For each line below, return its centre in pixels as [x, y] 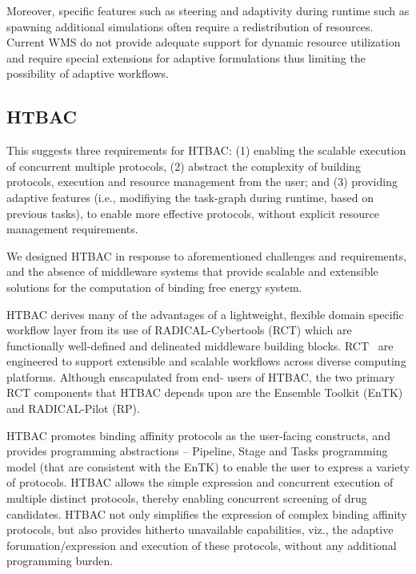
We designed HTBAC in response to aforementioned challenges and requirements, [207, 255]
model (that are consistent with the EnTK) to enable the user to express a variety [208, 466]
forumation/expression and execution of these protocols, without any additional [202, 545]
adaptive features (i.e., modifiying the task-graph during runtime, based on [190, 197]
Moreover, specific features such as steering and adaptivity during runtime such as [208, 10]
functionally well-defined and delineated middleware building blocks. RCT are [200, 345]
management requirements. [72, 229]
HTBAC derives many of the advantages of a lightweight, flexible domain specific [205, 314]
